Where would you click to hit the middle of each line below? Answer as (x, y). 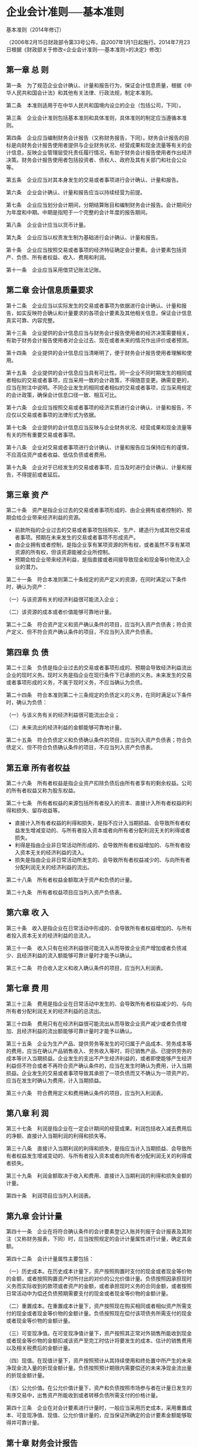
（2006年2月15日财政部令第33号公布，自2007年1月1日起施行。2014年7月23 (98, 42)
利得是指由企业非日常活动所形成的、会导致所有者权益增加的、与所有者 (100, 845)
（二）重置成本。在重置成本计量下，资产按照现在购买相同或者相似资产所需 (96, 1306)
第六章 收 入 (27, 913)
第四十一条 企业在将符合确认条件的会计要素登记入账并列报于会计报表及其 (96, 1232)
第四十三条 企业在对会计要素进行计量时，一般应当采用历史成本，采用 (91, 1408)
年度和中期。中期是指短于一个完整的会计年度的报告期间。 (81, 212)
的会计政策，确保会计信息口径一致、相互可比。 (63, 395)
